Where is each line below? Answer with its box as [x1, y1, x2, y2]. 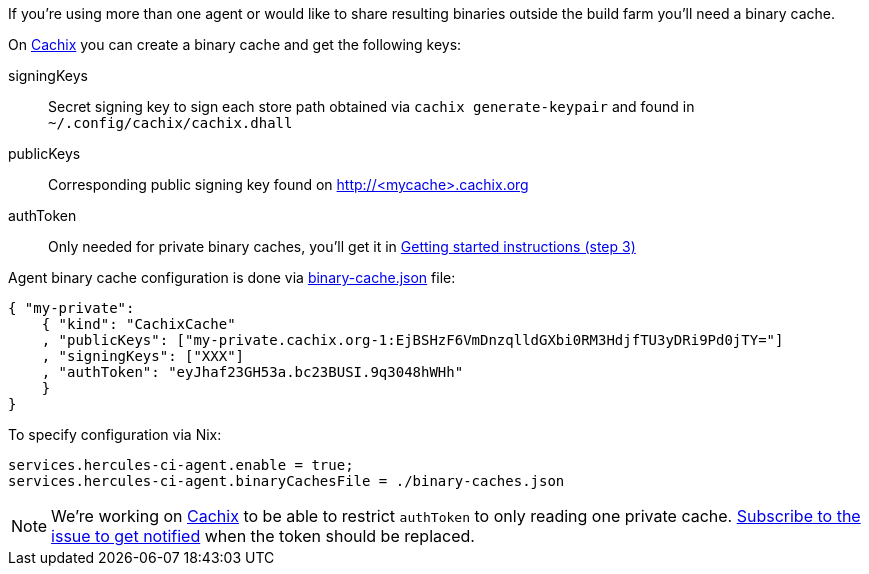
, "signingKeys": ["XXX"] [41, 348, 245, 364]
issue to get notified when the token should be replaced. [51, 526, 475, 546]
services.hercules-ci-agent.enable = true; [8, 457, 354, 473]
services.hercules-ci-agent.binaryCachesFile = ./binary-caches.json [8, 473, 565, 489]
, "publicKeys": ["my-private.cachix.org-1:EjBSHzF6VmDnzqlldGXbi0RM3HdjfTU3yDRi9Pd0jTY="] [41, 332, 784, 348]
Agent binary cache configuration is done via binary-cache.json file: [8, 269, 456, 286]
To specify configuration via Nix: [8, 426, 222, 443]
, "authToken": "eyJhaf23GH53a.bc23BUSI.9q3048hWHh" [41, 364, 464, 380]
